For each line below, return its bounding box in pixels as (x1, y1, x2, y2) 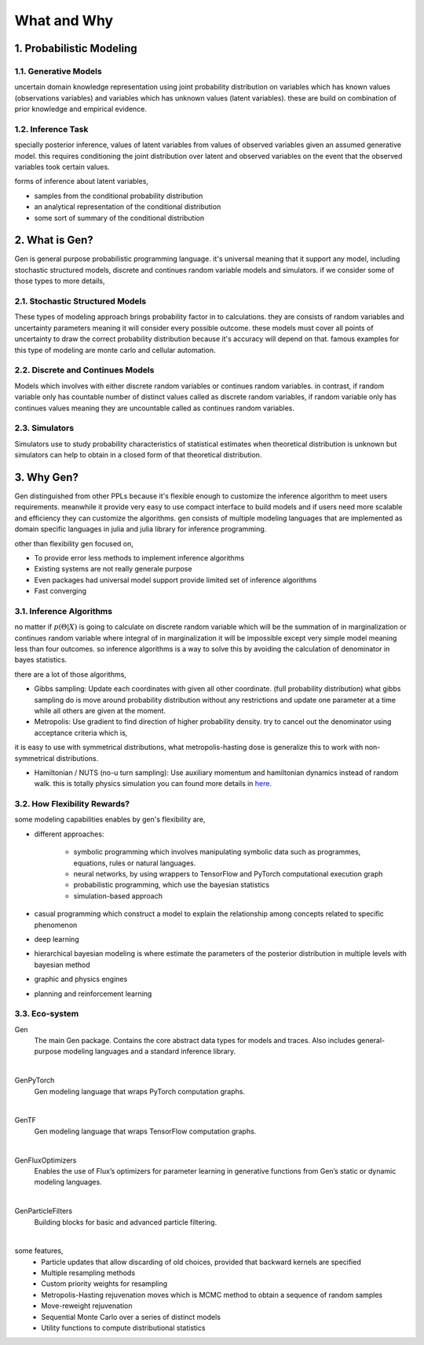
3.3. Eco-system (14, 1009, 79, 1020)
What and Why (14, 12, 114, 29)
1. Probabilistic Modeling (14, 42, 137, 55)
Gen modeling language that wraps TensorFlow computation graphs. (34, 1126, 257, 1136)
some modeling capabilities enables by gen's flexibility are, (14, 814, 206, 825)
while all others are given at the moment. (34, 706, 166, 715)
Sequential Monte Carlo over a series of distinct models (41, 1312, 221, 1321)
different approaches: (34, 829, 104, 839)
